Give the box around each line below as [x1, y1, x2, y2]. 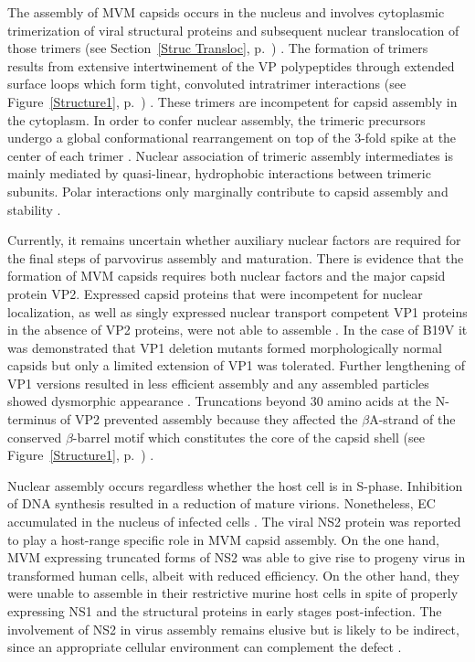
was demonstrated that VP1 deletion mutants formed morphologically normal [7, 337, 442, 357]
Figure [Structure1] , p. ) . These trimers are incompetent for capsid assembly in [7, 91, 458, 111]
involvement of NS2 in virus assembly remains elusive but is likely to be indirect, [7, 619, 459, 638]
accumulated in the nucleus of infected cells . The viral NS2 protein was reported [7, 512, 461, 531]
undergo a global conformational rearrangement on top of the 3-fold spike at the [7, 128, 457, 147]
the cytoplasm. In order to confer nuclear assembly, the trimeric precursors [7, 110, 426, 129]
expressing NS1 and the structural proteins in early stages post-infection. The [7, 602, 442, 620]
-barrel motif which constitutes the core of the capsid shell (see [72, 427, 425, 446]
